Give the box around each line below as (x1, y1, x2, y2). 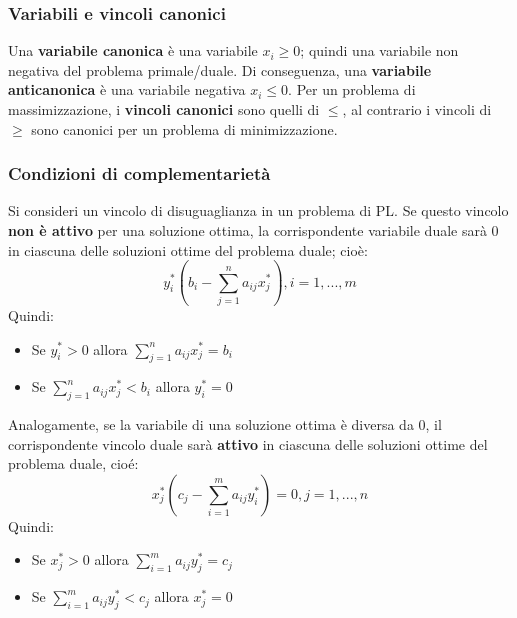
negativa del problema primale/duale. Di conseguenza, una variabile (8, 59, 432, 80)
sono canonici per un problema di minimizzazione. (31, 118, 338, 139)
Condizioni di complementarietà (8, 161, 271, 186)
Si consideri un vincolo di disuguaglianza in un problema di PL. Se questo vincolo (8, 200, 509, 221)
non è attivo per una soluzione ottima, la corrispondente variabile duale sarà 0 (8, 220, 499, 240)
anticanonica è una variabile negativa (8, 79, 246, 100)
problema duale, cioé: (8, 453, 139, 474)
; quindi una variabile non (300, 40, 459, 61)
